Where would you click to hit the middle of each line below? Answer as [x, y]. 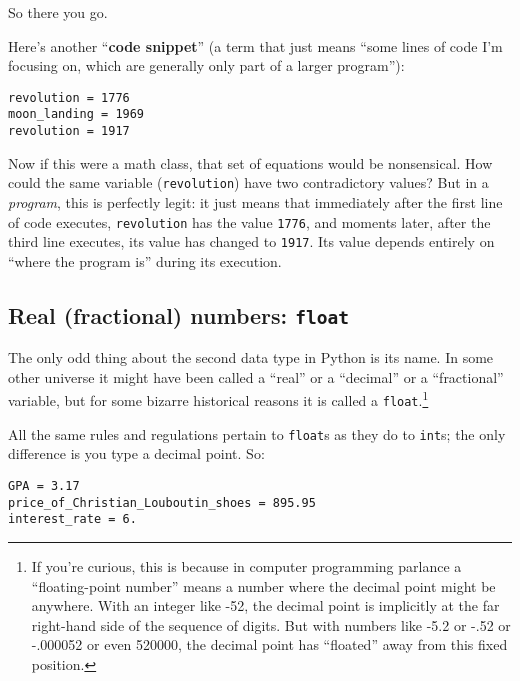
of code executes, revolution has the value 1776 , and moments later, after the [249, 221]
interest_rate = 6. [72, 519]
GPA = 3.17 [44, 486]
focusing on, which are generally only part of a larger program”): [206, 65]
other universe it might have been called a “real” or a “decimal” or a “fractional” [256, 376]
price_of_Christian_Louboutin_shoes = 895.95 [162, 502]
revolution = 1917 [69, 131]
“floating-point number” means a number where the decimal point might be [263, 585]
